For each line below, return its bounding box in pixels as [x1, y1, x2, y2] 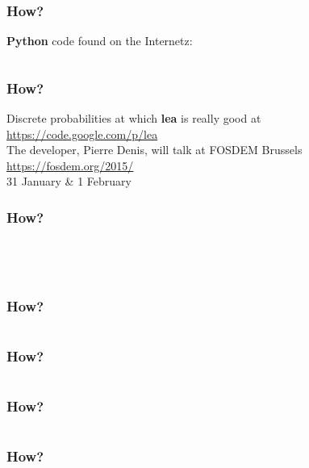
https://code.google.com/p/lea [6, 125, 158, 142]
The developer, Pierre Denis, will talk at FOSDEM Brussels [6, 141, 303, 158]
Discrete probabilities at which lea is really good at [6, 110, 261, 127]
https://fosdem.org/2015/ [6, 157, 134, 173]
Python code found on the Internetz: [6, 32, 193, 49]
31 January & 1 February [6, 173, 132, 190]
